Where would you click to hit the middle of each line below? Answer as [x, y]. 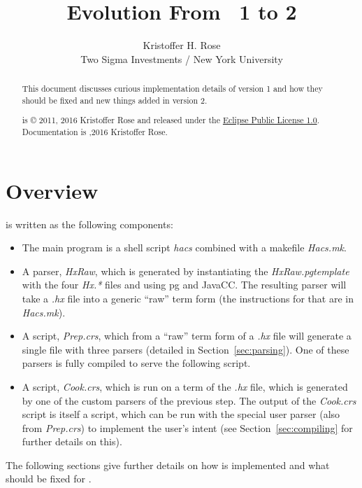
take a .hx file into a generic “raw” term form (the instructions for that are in [188, 298]
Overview [52, 190]
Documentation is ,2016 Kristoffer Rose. [95, 131]
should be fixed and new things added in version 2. [115, 100]
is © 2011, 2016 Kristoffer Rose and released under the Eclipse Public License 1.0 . [171, 120]
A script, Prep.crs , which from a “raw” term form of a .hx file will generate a [187, 336]
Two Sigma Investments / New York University [182, 58]
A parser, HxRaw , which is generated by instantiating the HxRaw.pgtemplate [186, 271]
